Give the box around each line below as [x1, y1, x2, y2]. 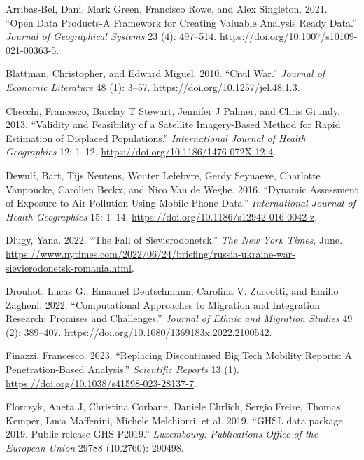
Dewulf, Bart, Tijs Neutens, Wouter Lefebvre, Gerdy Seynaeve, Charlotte [6, 167, 321, 182]
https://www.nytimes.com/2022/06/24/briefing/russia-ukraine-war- [6, 246, 295, 260]
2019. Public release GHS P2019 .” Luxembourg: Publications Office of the [6, 426, 318, 441]
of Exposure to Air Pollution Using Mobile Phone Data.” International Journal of [6, 195, 356, 210]
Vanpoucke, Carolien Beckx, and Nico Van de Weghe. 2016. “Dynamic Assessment [6, 181, 358, 196]
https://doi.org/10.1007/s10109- [219, 29, 358, 43]
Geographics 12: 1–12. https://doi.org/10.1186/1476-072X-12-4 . [6, 144, 276, 159]
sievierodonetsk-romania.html [6, 260, 132, 274]
